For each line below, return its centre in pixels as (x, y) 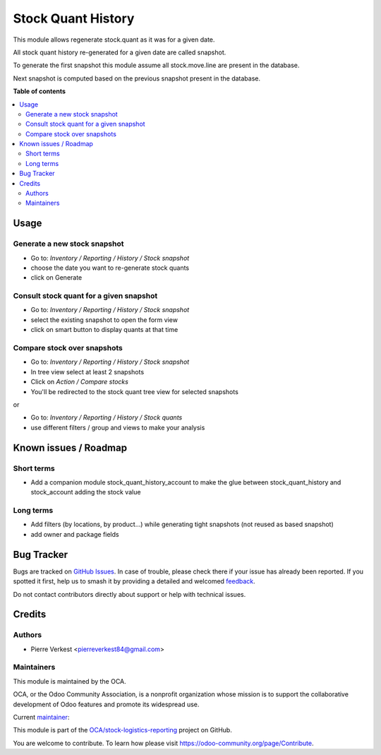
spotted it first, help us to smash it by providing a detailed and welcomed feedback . (134, 581)
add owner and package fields (75, 534)
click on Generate (56, 278)
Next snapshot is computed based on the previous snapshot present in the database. (137, 78)
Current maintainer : (41, 717)
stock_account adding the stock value (86, 492)
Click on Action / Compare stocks (79, 382)
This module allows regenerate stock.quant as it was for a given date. (114, 40)
